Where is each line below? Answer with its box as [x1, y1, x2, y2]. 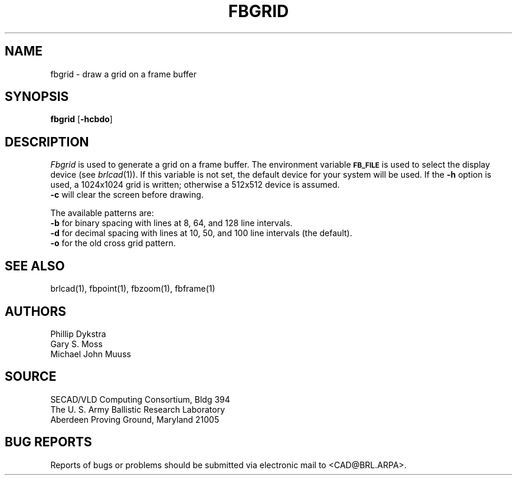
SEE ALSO [5, 258, 65, 273]
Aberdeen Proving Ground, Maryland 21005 [50, 414, 220, 425]
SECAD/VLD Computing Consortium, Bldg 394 [50, 394, 230, 404]
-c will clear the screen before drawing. [50, 190, 204, 200]
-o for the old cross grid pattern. [50, 238, 176, 249]
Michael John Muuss [50, 348, 131, 359]
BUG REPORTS [5, 435, 92, 450]
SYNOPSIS [5, 89, 69, 105]
